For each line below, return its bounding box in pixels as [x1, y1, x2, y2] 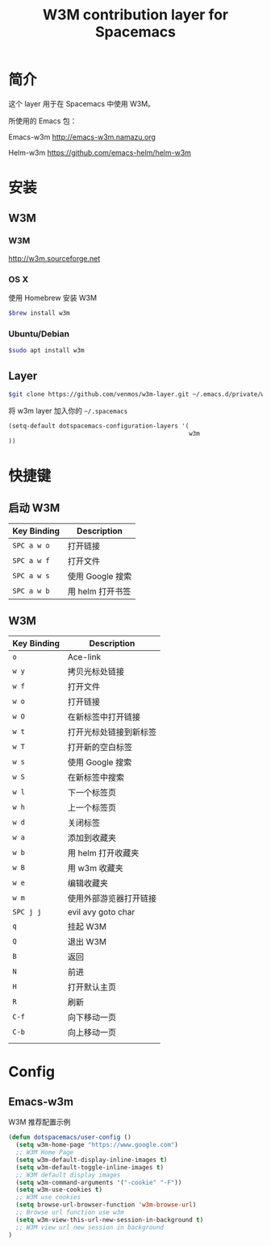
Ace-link [67, 652, 102, 663]
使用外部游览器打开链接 [67, 893, 157, 904]
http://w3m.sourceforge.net [8, 253, 101, 263]
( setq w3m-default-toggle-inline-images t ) [15, 1163, 164, 1171]
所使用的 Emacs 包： [8, 115, 77, 126]
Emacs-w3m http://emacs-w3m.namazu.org [8, 131, 156, 142]
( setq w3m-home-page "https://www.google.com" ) [15, 1141, 179, 1149]
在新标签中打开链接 [67, 711, 141, 723]
